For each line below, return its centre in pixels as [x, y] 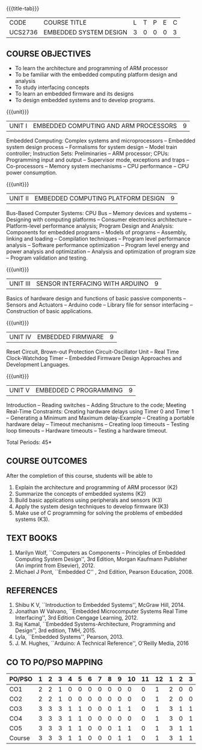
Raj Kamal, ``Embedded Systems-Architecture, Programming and [95, 624]
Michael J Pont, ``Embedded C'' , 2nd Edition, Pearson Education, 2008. [104, 572]
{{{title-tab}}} [23, 8]
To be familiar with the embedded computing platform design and [96, 75]
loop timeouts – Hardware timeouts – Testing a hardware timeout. [87, 431]
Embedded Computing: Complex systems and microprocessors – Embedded [101, 141]
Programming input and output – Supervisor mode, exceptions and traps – [98, 160]
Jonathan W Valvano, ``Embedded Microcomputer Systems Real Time [101, 611]
